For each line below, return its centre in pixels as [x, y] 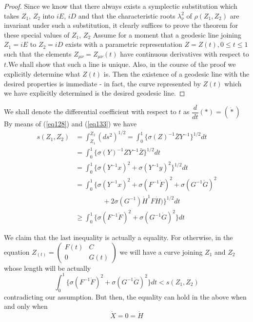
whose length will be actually [48, 268]
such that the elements [38, 53]
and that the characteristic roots [127, 15]
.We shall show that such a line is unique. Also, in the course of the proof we [121, 64]
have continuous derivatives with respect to [185, 53]
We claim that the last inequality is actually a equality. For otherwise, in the [118, 237]
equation [17, 252]
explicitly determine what [42, 74]
